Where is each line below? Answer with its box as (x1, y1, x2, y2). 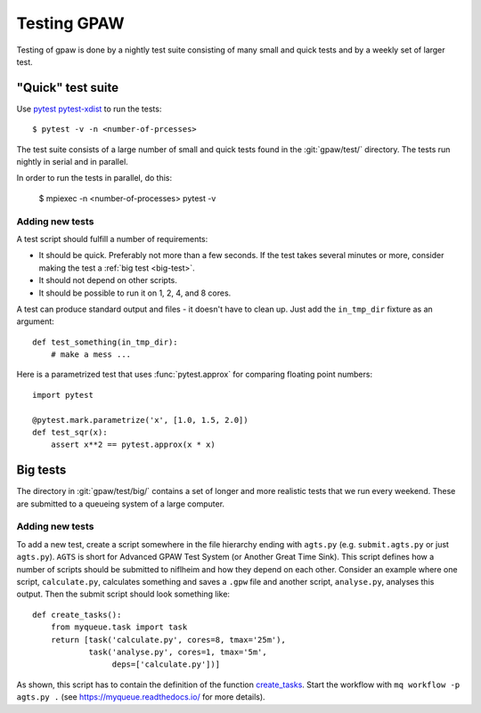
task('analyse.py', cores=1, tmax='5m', (88, 646, 267, 657)
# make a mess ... (50, 350, 132, 360)
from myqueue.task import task (50, 622, 188, 632)
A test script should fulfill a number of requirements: (16, 233, 208, 244)
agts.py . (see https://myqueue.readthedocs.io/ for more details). (16, 692, 266, 702)
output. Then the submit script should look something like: (16, 588, 231, 600)
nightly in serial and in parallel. (16, 157, 128, 167)
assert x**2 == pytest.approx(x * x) (50, 440, 216, 450)
